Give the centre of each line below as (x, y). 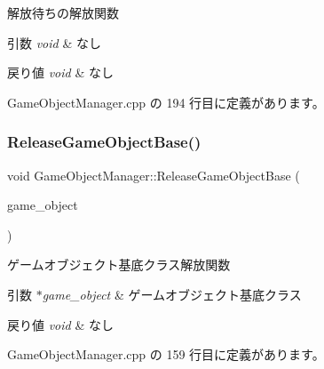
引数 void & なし (54, 42)
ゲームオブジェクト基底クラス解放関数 (119, 265)
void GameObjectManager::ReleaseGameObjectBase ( (154, 175)
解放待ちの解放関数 (63, 12)
